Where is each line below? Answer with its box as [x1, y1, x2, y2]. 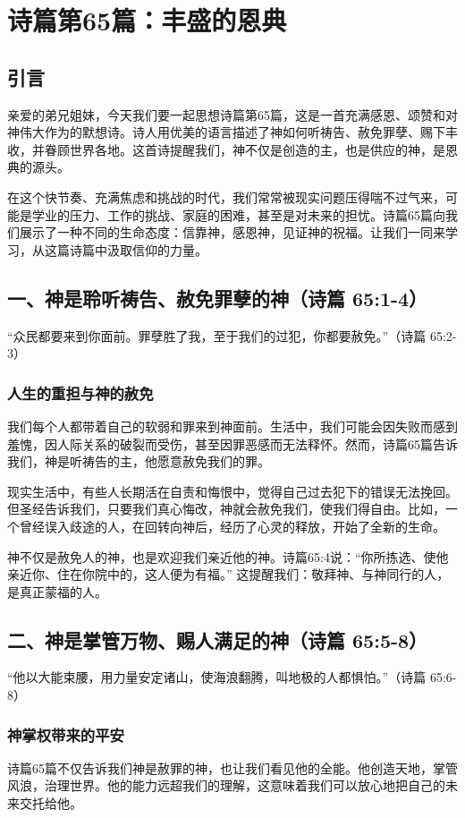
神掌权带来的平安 [7, 723, 124, 746]
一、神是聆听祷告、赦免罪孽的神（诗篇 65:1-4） [7, 284, 428, 311]
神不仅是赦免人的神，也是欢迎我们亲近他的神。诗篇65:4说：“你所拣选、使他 [7, 547, 449, 566]
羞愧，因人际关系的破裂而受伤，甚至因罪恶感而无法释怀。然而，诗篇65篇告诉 [7, 434, 458, 453]
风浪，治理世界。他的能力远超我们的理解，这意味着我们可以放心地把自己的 [7, 776, 445, 795]
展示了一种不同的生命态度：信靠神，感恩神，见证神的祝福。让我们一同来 [19, 223, 445, 242]
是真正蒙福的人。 [7, 582, 107, 601]
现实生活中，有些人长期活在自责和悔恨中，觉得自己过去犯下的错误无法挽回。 [7, 481, 458, 500]
